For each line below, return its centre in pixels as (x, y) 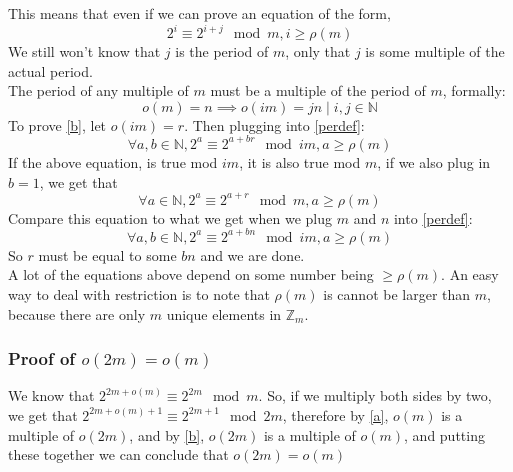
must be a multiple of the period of (318, 90)
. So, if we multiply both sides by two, (375, 395)
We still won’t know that (84, 51)
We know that (51, 395)
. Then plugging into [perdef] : (274, 124)
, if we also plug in (434, 161)
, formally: (474, 90)
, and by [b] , (167, 434)
